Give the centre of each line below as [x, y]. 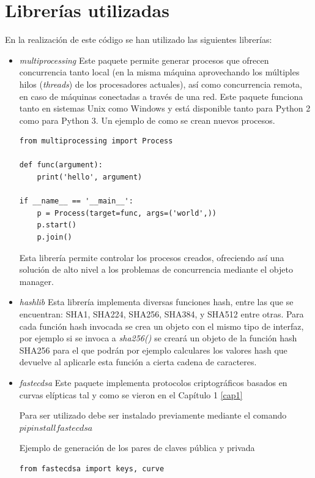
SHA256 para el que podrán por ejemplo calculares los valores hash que [153, 350]
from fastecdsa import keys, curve [92, 469]
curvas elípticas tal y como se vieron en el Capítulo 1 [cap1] [131, 394]
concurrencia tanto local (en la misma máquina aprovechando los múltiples [159, 72]
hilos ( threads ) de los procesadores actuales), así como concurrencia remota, [161, 84]
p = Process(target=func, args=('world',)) [127, 213]
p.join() [54, 237]
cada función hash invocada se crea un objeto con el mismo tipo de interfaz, [161, 326]
